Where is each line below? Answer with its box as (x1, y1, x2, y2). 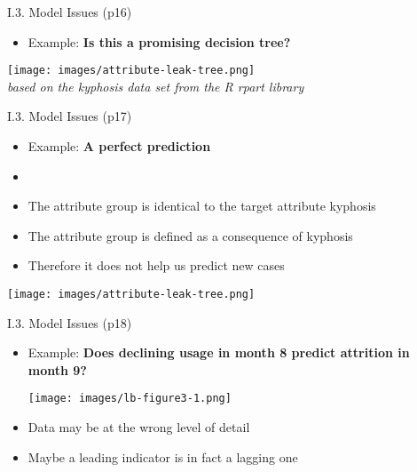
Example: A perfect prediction (28, 137, 211, 156)
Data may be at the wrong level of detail (28, 418, 250, 436)
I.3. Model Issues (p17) (7, 107, 132, 125)
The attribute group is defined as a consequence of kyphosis (28, 226, 353, 244)
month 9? (28, 360, 87, 379)
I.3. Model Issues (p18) (7, 313, 132, 332)
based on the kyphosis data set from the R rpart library (7, 76, 304, 95)
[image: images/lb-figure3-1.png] (28, 392, 232, 405)
